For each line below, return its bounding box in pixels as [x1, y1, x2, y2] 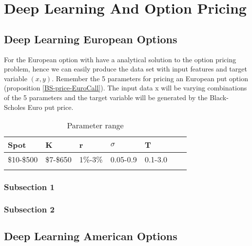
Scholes [4, 102, 26, 112]
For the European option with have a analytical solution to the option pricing [4, 54, 236, 64]
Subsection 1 [4, 181, 55, 193]
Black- [210, 92, 229, 102]
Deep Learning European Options [4, 31, 177, 46]
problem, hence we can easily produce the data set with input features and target [4, 64, 247, 74]
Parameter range [67, 120, 124, 131]
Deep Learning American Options [4, 228, 177, 244]
